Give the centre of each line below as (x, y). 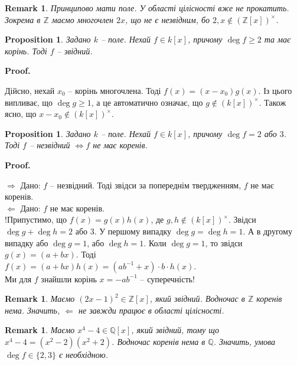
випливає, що (29, 102)
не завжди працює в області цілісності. (151, 310)
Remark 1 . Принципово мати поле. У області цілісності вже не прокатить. (147, 8)
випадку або (27, 242)
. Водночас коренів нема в (159, 342)
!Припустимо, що (36, 219)
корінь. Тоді (26, 50)
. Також (272, 102)
